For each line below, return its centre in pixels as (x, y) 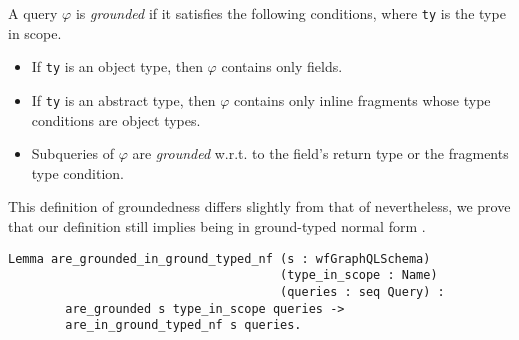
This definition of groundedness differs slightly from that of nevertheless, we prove (259, 206)
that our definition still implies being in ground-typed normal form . (217, 225)
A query (33, 13)
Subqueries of (72, 153)
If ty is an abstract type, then (123, 99)
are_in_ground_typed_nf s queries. (183, 325)
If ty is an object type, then (117, 66)
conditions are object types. (116, 119)
